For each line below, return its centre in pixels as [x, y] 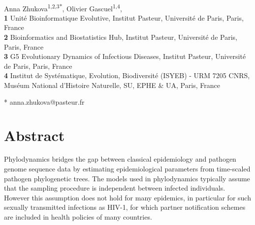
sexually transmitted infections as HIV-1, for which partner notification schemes [125, 207]
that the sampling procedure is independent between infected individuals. [115, 188]
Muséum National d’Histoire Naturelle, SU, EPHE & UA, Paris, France [112, 85]
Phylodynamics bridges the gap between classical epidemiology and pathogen [120, 159]
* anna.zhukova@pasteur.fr [44, 101]
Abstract [34, 135]
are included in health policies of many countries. [78, 216]
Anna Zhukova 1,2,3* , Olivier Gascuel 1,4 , [63, 7]
